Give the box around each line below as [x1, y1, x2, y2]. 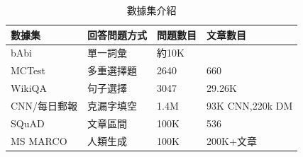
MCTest [11, 63, 46, 78]
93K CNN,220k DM [206, 98, 293, 112]
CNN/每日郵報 [11, 98, 78, 112]
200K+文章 [206, 133, 257, 148]
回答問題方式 [87, 27, 148, 42]
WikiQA [11, 81, 47, 95]
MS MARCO [11, 133, 67, 148]
